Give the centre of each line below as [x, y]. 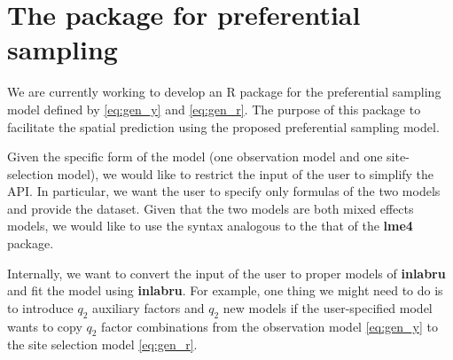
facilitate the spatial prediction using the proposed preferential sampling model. [223, 126]
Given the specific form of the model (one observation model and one [195, 157]
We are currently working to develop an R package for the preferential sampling [224, 92]
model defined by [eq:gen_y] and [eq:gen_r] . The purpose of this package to [214, 109]
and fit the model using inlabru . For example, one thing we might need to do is [225, 290]
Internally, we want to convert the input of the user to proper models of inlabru [226, 273]
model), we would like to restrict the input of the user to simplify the [246, 173]
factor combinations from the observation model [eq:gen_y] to [269, 326]
